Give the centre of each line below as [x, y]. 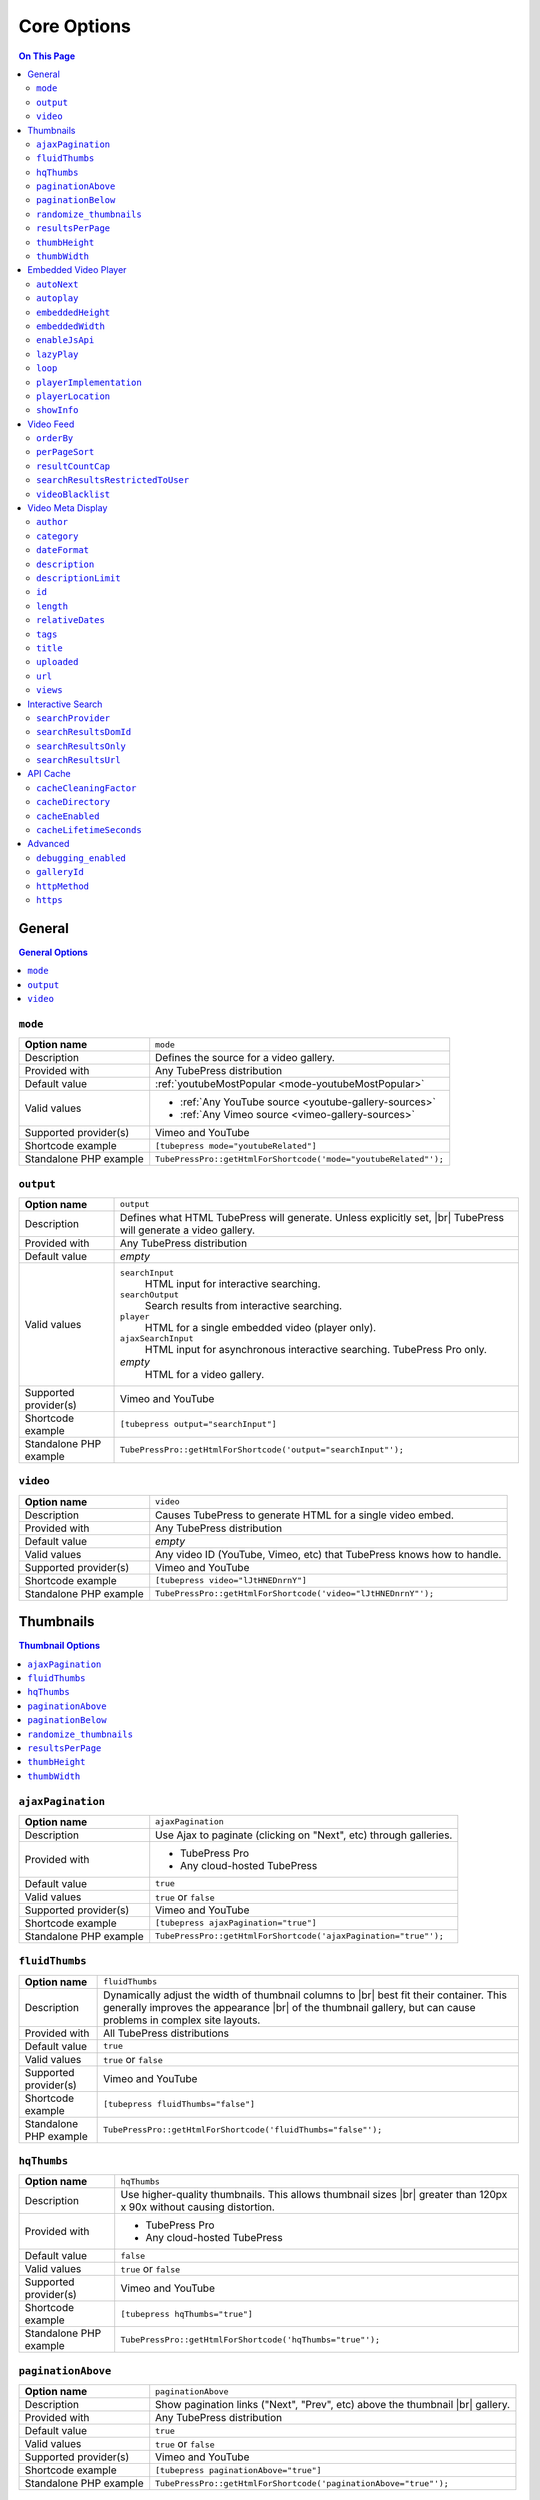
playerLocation [73, 396]
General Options [53, 952]
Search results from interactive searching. [244, 1305]
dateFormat [63, 550]
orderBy [55, 438]
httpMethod [63, 886]
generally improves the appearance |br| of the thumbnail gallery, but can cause [289, 2007]
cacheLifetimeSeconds [89, 830]
